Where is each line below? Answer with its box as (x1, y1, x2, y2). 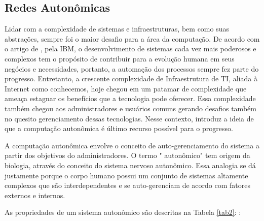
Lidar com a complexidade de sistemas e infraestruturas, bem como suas (5, 23, 230, 34)
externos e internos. (5, 190, 65, 200)
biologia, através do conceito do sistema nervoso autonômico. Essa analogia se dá (5, 160, 256, 170)
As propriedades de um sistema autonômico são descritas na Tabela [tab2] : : (5, 207, 241, 217)
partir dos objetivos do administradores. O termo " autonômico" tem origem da (5, 150, 250, 161)
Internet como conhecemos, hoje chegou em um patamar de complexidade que (5, 83, 247, 93)
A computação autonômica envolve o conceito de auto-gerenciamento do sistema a (5, 140, 259, 150)
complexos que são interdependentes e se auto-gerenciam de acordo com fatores (5, 180, 251, 191)
